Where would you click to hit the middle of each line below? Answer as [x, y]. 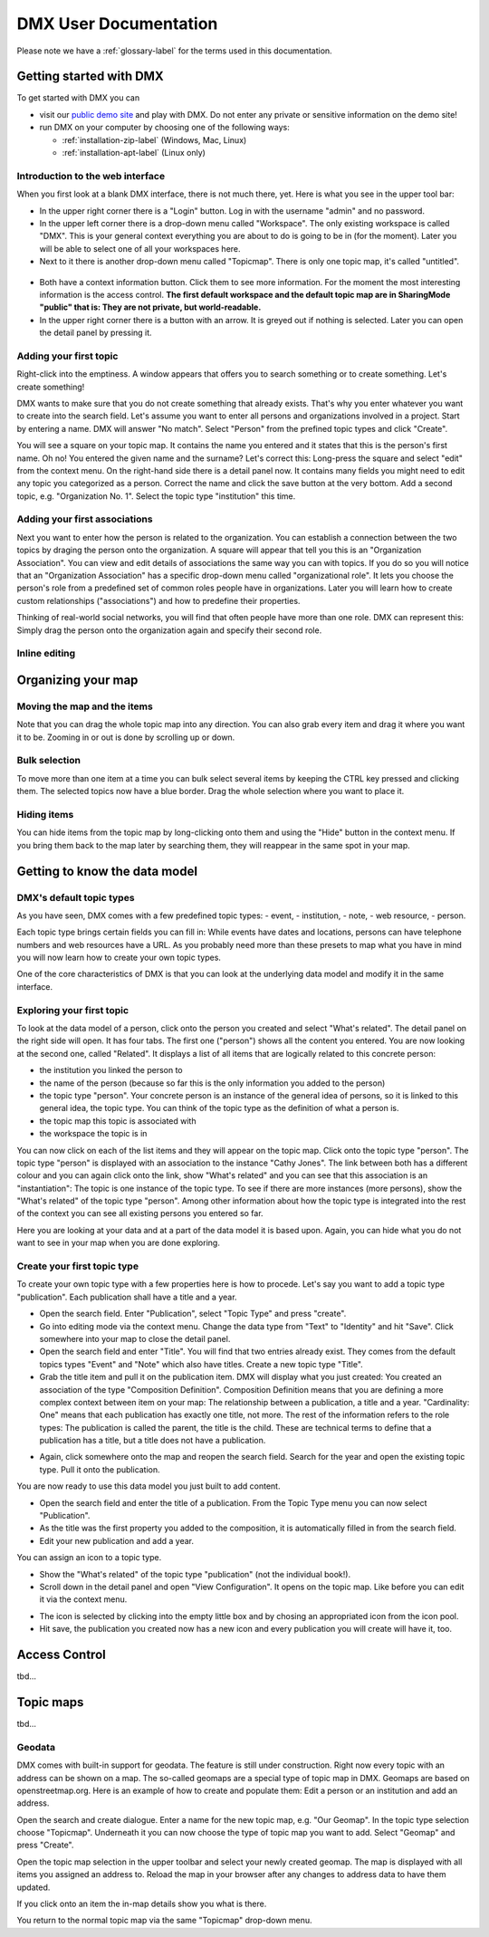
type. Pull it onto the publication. [100, 1469]
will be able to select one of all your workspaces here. [140, 248]
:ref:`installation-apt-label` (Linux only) [134, 153]
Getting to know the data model [107, 871]
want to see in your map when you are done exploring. [119, 1243]
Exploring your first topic [73, 1010]
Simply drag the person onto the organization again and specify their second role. [169, 630]
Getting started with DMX [90, 77]
